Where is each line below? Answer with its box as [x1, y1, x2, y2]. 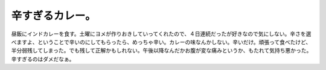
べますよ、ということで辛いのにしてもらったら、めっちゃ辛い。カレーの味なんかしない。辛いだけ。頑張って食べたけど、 [11, 38, 312, 45]
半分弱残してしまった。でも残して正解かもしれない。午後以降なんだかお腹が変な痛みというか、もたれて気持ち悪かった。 [11, 47, 312, 54]
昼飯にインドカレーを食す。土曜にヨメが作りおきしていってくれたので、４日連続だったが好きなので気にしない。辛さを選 [11, 30, 312, 37]
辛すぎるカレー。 [11, 9, 96, 22]
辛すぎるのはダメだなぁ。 [11, 55, 75, 63]
